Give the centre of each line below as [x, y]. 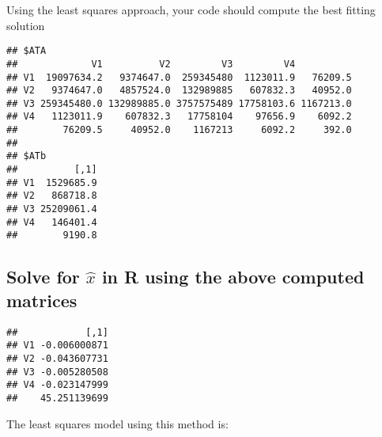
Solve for [43, 277]
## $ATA [26, 51]
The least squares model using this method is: [117, 423]
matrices [42, 300]
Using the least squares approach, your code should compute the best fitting [191, 9]
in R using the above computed [233, 277]
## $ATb [26, 156]
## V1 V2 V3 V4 [151, 64]
